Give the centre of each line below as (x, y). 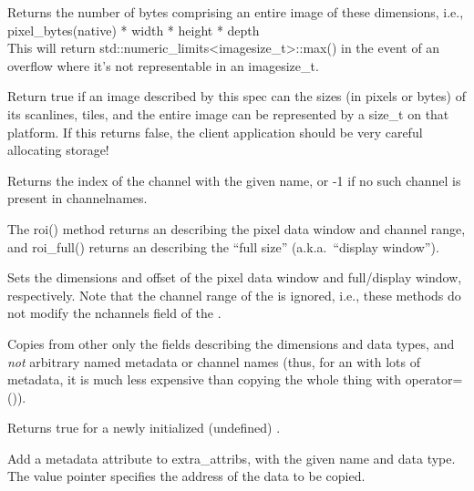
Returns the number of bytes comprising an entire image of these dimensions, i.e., (236, 12)
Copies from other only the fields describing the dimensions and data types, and (231, 343)
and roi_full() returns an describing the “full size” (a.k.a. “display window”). (223, 246)
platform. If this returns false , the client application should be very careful (215, 132)
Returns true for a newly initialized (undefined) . (144, 428)
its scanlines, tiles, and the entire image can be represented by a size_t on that (228, 113)
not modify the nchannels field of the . (114, 313)
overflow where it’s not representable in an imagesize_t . (163, 65)
